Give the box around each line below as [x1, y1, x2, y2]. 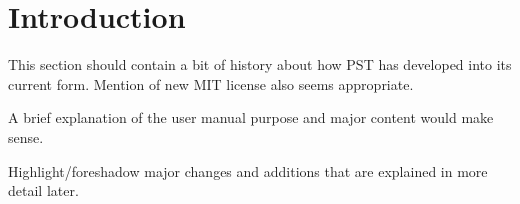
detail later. [8, 180, 79, 201]
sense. [8, 126, 44, 147]
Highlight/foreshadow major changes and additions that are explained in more [8, 160, 488, 181]
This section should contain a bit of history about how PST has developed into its [8, 54, 512, 75]
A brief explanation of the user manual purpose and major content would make [8, 107, 494, 128]
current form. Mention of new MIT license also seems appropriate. [8, 73, 414, 94]
